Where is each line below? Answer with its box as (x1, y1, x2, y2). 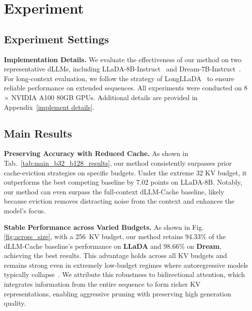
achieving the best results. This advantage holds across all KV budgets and (4, 250, 227, 260)
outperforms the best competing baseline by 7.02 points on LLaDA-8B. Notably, (4, 177, 242, 187)
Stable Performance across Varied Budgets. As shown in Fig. (4, 222, 204, 232)
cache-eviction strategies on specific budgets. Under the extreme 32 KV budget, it (4, 167, 247, 177)
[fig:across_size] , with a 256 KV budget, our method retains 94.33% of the (4, 231, 226, 242)
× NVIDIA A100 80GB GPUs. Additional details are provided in (4, 92, 198, 102)
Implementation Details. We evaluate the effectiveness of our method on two (4, 54, 242, 64)
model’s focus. (4, 205, 46, 215)
